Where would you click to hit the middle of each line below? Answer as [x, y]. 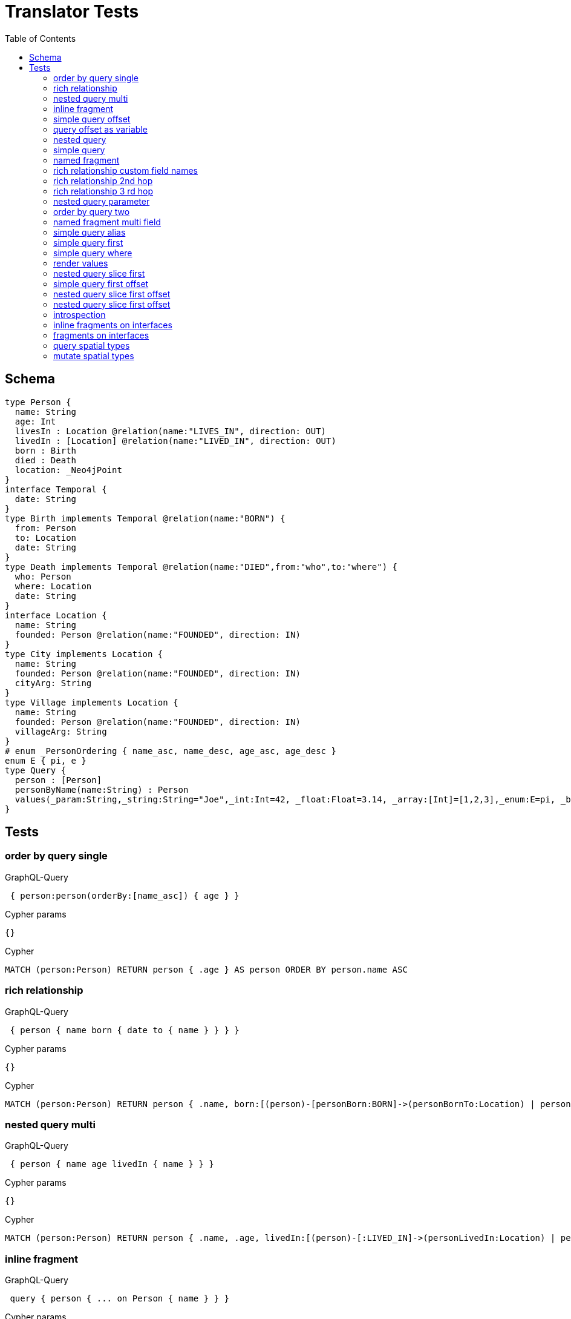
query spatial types [92, 345]
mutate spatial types [94, 355]
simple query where [93, 253]
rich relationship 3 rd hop [103, 191]
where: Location [53, 586]
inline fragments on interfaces [113, 325]
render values [81, 263]
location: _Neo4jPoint [68, 470]
